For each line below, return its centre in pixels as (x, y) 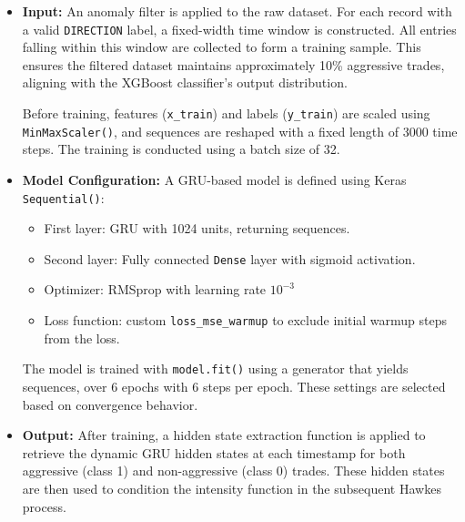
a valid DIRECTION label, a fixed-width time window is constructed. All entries (239, 29)
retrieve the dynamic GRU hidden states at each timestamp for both (214, 452)
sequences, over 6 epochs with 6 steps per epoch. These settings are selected (234, 386)
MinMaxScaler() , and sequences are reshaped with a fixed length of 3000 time (240, 131)
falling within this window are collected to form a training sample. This (222, 47)
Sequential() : (63, 197)
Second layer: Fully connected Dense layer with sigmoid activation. (230, 258)
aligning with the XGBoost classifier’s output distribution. (185, 82)
